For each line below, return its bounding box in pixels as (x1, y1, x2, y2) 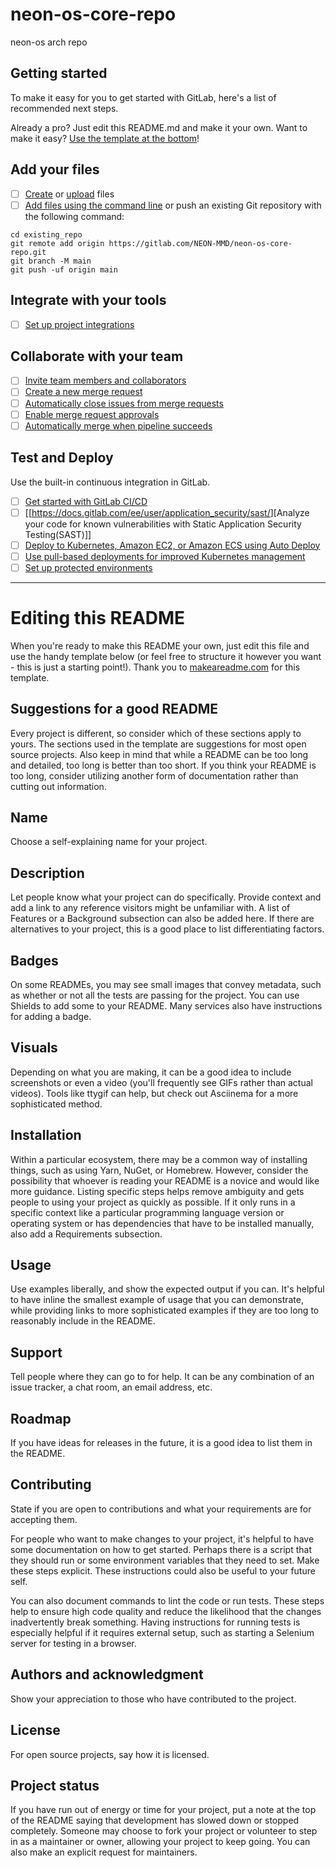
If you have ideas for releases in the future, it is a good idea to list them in (10, 1437, 313, 1449)
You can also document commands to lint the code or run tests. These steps (10, 1594, 325, 1607)
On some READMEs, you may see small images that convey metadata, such (10, 979, 322, 990)
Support (10, 1344, 63, 1361)
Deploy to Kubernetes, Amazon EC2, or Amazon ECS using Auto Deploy (24, 539, 321, 551)
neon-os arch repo (10, 36, 88, 48)
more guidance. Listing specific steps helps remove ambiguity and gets (10, 1185, 305, 1197)
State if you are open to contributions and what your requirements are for (10, 1503, 312, 1515)
